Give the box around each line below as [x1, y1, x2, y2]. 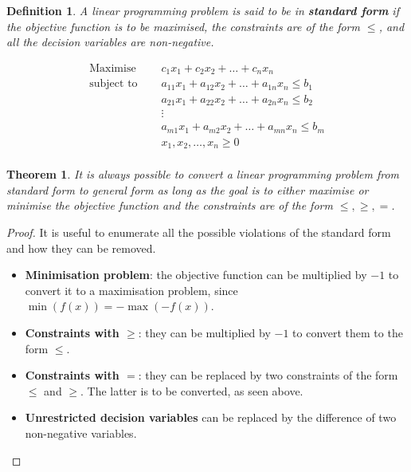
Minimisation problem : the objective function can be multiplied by [25, 266, 367, 283]
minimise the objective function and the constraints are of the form [6, 197, 333, 214]
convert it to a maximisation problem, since [25, 281, 238, 298]
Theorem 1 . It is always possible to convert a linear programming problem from [6, 166, 399, 183]
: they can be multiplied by [138, 324, 271, 341]
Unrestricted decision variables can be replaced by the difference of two [25, 409, 397, 426]
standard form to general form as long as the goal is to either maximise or [6, 181, 369, 198]
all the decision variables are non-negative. [6, 33, 214, 50]
